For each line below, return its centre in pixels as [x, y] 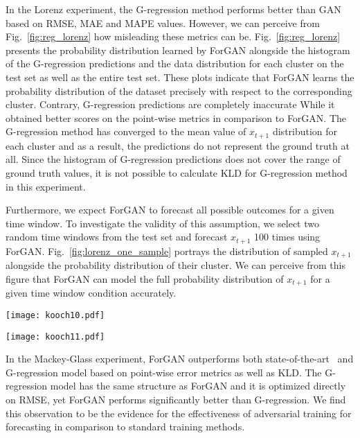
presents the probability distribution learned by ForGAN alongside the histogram [178, 50]
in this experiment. [46, 186]
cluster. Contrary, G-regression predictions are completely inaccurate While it [170, 104]
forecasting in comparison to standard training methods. [125, 427]
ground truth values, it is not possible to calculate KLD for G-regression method [177, 172]
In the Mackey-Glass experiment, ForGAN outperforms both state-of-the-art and [180, 359]
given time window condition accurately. [91, 293]
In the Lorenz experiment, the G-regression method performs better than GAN [173, 9]
